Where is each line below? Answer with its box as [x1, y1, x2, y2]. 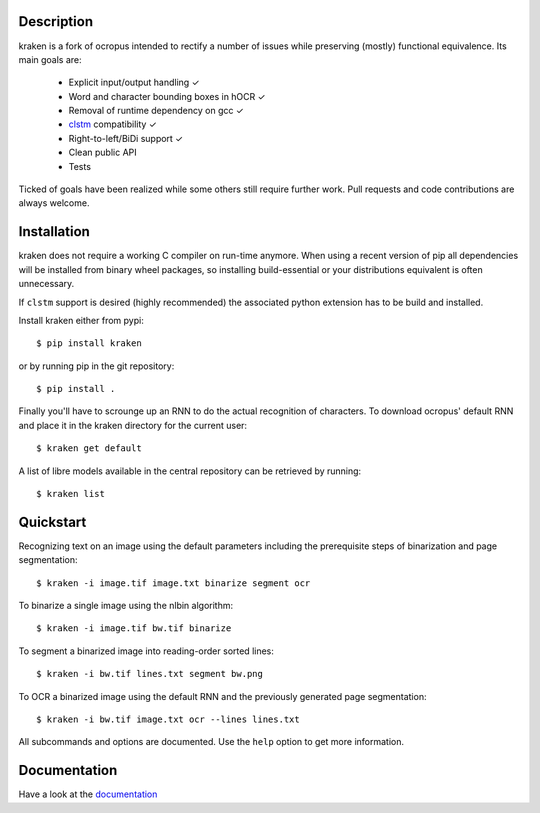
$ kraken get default [36, 443, 142, 454]
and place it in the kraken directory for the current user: [18, 419, 248, 431]
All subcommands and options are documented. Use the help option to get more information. [18, 736, 405, 748]
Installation [18, 223, 90, 240]
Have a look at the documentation [18, 788, 158, 800]
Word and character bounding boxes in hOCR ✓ [68, 90, 266, 102]
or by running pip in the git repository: [18, 360, 175, 372]
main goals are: [18, 53, 82, 65]
